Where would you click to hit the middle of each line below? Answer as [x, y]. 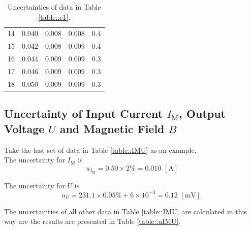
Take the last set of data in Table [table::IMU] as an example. [100, 150]
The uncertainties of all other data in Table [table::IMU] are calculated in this [125, 211]
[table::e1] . [54, 17]
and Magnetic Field [112, 128]
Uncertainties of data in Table [54, 7]
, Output [202, 113]
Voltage [24, 128]
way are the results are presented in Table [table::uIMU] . [92, 221]
